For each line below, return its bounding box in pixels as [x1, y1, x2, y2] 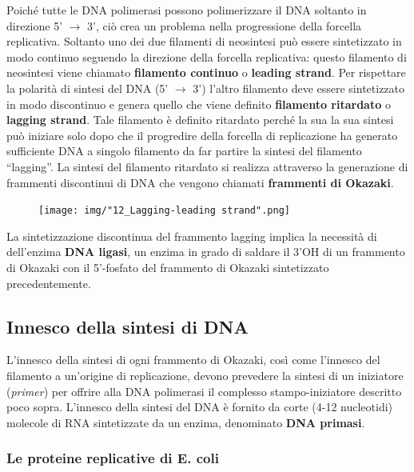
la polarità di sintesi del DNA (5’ [6, 79, 169, 96]
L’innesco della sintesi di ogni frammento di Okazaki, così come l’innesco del [6, 351, 380, 368]
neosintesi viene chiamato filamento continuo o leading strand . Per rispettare [6, 64, 406, 81]
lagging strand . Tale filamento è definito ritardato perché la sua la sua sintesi [6, 111, 394, 128]
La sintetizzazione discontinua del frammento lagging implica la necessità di [6, 227, 377, 244]
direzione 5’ [6, 17, 63, 34]
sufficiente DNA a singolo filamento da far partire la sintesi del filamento [6, 142, 362, 159]
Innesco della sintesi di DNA [6, 314, 249, 338]
